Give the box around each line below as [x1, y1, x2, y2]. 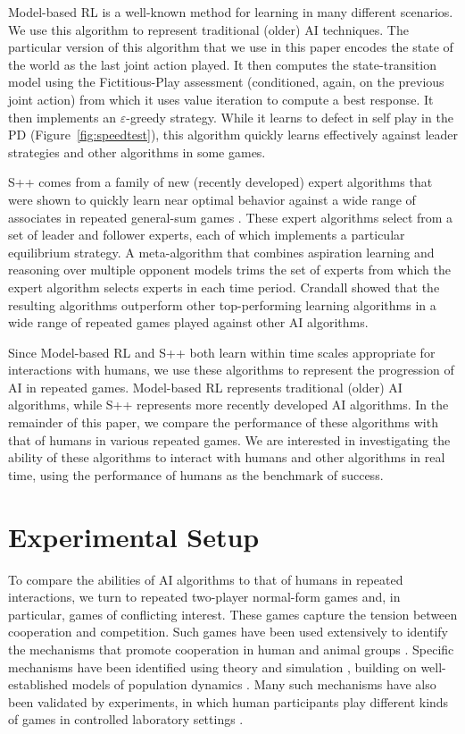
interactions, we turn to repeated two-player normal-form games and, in [8, 587, 401, 606]
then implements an [8, 107, 117, 126]
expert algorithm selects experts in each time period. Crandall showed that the [8, 277, 440, 296]
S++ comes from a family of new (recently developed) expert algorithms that [8, 173, 433, 191]
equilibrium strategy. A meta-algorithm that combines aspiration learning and [8, 242, 435, 261]
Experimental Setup [8, 518, 260, 554]
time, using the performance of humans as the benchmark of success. [8, 465, 384, 484]
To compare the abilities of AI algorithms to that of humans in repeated [8, 569, 403, 588]
